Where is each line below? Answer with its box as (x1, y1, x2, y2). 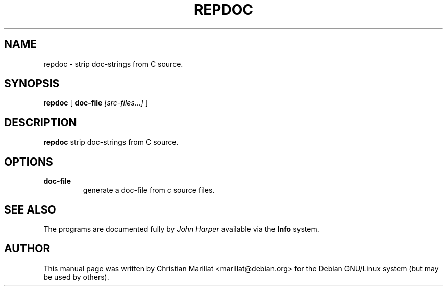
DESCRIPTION (4, 116, 77, 129)
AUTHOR (4, 242, 51, 255)
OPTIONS (4, 155, 53, 168)
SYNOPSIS (4, 77, 60, 90)
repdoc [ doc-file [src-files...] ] (43, 98, 148, 108)
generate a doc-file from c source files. (83, 186, 215, 195)
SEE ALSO (4, 203, 56, 216)
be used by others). (43, 272, 109, 281)
